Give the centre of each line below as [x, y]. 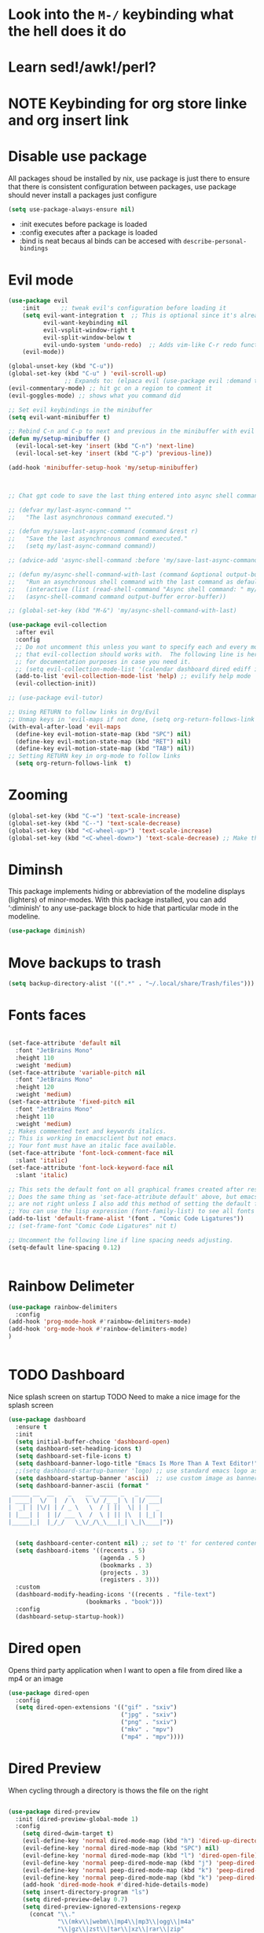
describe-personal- [215, 242]
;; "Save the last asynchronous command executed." [98, 539]
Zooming [38, 795]
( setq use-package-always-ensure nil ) [71, 209]
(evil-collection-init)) [56, 683]
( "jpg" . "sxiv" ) [149, 1715]
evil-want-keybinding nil [85, 322]
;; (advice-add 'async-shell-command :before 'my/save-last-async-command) [135, 561]
